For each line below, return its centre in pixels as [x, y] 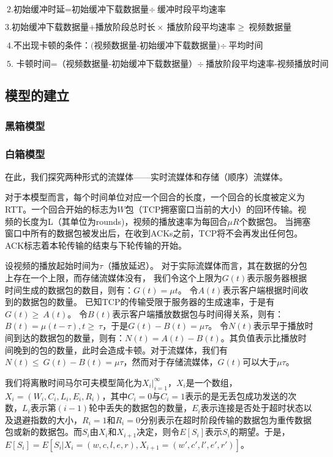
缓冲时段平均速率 [191, 10]
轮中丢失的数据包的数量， [140, 408]
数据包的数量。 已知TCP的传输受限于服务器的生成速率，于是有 [148, 302]
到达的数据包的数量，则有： [69, 337]
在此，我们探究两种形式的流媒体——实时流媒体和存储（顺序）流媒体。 [146, 176]
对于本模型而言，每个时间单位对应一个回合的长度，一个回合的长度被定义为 [155, 197]
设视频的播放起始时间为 [52, 266]
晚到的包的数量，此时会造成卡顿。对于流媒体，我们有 [120, 349]
